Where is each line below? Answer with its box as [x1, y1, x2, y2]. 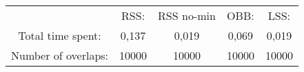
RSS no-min [158, 8, 216, 23]
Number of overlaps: [11, 47, 109, 63]
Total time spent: [18, 27, 101, 43]
